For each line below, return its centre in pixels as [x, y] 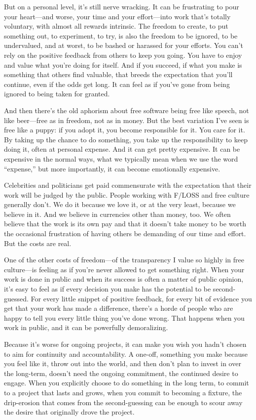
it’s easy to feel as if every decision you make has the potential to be [108, 289]
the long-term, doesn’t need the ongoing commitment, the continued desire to [121, 373]
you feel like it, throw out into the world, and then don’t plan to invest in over [123, 363]
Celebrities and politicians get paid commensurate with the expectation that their [128, 185]
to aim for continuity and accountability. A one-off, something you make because [126, 354]
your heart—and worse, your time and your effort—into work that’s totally [117, 16]
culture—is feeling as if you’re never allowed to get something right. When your [124, 269]
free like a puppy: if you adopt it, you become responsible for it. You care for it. [125, 130]
